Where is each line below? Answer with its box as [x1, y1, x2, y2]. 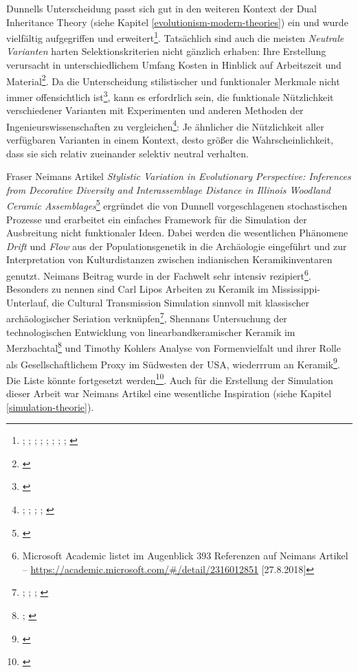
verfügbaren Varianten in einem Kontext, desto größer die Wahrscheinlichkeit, [6, 132, 334, 146]
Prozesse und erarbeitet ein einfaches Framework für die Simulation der [6, 212, 307, 226]
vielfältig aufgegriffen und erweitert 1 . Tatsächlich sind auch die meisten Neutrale [6, 29, 344, 45]
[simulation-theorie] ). [6, 399, 94, 414]
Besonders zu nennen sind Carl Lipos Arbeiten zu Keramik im [6, 282, 269, 296]
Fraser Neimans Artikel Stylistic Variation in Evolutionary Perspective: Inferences [6, 169, 351, 183]
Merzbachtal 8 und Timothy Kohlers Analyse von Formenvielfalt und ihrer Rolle [6, 339, 341, 355]
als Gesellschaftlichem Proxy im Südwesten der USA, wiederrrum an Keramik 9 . [6, 355, 340, 371]
